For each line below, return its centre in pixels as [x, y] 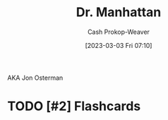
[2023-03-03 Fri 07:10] [119, 45]
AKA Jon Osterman [35, 78]
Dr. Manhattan [119, 12]
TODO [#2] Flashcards [74, 106]
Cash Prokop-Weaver [119, 32]
